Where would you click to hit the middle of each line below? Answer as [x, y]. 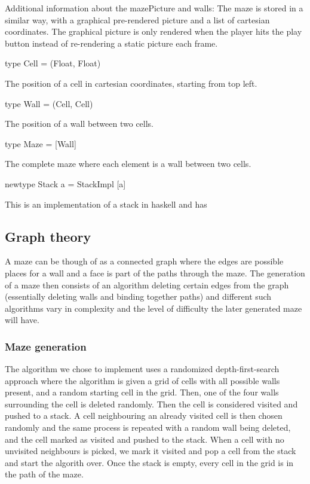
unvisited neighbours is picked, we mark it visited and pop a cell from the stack [151, 451]
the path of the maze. [44, 474]
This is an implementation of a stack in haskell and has [106, 204]
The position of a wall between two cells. [79, 124]
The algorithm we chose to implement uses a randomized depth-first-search [142, 369]
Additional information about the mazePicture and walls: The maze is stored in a [154, 8]
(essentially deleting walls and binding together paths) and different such [138, 296]
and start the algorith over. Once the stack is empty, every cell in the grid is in [149, 462]
